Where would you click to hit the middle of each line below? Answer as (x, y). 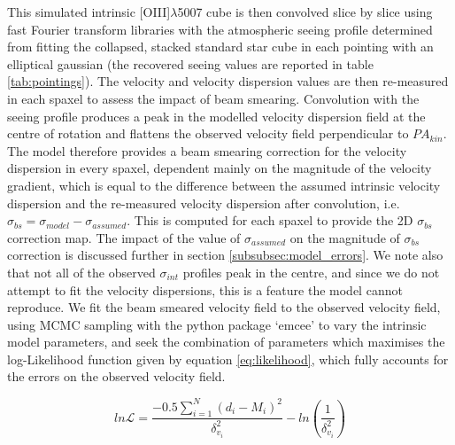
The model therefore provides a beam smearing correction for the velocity (207, 150)
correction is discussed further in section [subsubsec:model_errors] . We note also (225, 255)
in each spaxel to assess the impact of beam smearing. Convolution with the (213, 98)
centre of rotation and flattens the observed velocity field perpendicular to (208, 133)
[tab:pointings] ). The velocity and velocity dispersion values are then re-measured (228, 81)
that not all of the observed (81, 272)
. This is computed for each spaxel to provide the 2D (270, 220)
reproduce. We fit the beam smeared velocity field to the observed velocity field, (224, 307)
